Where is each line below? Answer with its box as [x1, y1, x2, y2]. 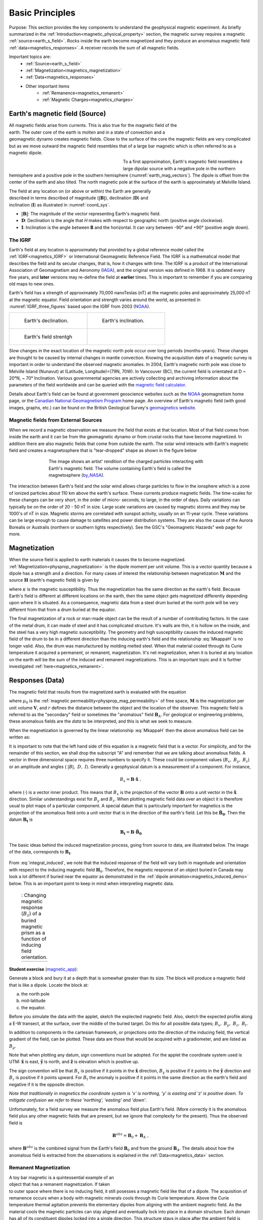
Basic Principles [9, 7, 75, 18]
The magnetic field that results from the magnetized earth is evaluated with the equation [9, 689, 187, 695]
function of [21, 935, 47, 942]
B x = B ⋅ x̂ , [119, 776, 141, 783]
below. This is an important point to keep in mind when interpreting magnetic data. [9, 880, 174, 886]
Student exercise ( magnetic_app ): [9, 966, 78, 972]
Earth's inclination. [102, 317, 145, 324]
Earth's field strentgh [24, 333, 73, 340]
